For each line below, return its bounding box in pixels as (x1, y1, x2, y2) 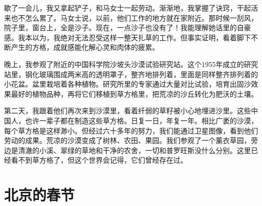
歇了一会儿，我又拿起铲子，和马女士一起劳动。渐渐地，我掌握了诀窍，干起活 (4, 3, 258, 13)
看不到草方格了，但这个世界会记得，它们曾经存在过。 (11, 155, 187, 165)
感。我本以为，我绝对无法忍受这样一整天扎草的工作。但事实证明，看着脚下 (4, 32, 251, 42)
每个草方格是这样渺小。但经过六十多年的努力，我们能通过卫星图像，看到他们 (4, 125, 258, 135)
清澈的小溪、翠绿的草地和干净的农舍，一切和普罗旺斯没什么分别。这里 (18, 145, 251, 155)
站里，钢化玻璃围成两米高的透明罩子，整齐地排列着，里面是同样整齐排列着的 (4, 68, 258, 79)
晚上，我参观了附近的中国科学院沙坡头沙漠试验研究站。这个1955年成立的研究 (4, 58, 258, 69)
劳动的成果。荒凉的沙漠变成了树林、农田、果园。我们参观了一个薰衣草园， (4, 135, 251, 146)
